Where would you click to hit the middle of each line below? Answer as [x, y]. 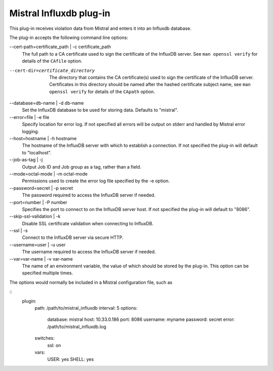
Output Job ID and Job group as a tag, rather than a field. [82, 167]
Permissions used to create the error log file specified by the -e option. [96, 181]
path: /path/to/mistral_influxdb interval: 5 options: [86, 308]
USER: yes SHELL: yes [71, 359]
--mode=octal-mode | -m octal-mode [49, 174]
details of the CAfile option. [52, 61]
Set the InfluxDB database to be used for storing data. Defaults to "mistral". [100, 110]
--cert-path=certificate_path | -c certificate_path [60, 47]
